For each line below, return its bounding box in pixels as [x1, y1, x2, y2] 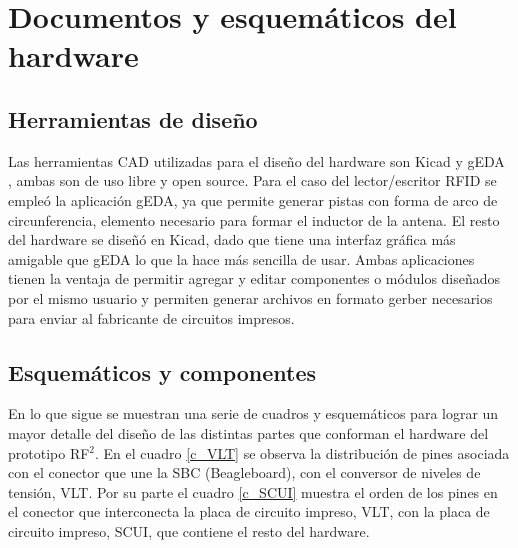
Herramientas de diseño [8, 103, 258, 134]
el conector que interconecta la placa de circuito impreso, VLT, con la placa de [8, 501, 490, 522]
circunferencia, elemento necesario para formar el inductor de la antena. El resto [8, 209, 500, 230]
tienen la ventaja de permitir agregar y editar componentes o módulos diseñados [8, 268, 501, 289]
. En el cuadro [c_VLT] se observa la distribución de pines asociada [95, 442, 510, 463]
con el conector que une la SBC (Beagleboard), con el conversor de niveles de [8, 462, 481, 483]
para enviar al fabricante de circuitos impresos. [8, 307, 295, 328]
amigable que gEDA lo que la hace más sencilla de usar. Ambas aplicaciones [8, 248, 475, 269]
